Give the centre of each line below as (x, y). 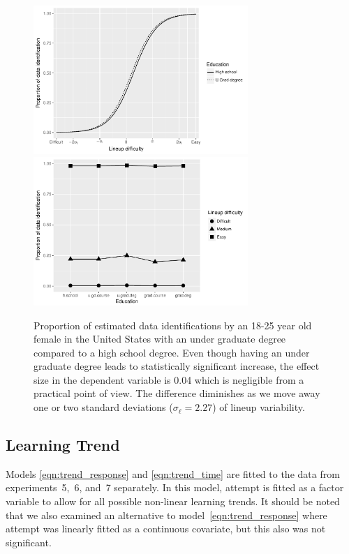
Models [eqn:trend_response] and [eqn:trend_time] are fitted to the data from (173, 473)
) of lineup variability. (259, 407)
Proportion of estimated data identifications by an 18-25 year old (173, 325)
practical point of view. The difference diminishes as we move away (177, 393)
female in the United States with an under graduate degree (160, 339)
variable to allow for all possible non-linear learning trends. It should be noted (173, 501)
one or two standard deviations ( (103, 407)
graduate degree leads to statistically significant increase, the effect (177, 366)
